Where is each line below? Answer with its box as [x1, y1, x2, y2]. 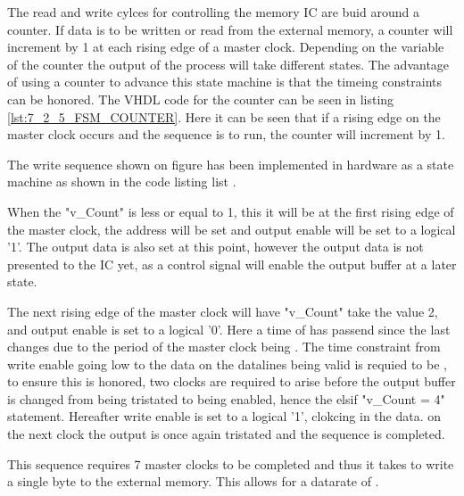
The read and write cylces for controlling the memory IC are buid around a [7, 3, 419, 21]
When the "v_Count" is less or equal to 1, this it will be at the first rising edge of [7, 202, 454, 220]
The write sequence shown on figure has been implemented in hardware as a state [7, 154, 454, 173]
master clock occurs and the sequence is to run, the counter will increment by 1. [7, 125, 445, 144]
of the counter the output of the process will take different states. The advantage [7, 54, 450, 73]
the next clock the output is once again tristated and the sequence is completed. [7, 425, 445, 443]
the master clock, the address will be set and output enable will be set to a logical [7, 219, 456, 238]
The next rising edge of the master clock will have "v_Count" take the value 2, [7, 302, 438, 320]
